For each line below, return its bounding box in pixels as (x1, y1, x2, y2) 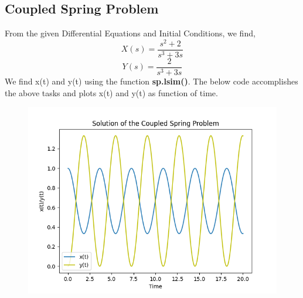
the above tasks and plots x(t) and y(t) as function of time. (5, 86, 218, 99)
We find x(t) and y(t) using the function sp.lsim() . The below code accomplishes (5, 75, 298, 87)
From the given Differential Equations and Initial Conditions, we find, (5, 27, 256, 39)
